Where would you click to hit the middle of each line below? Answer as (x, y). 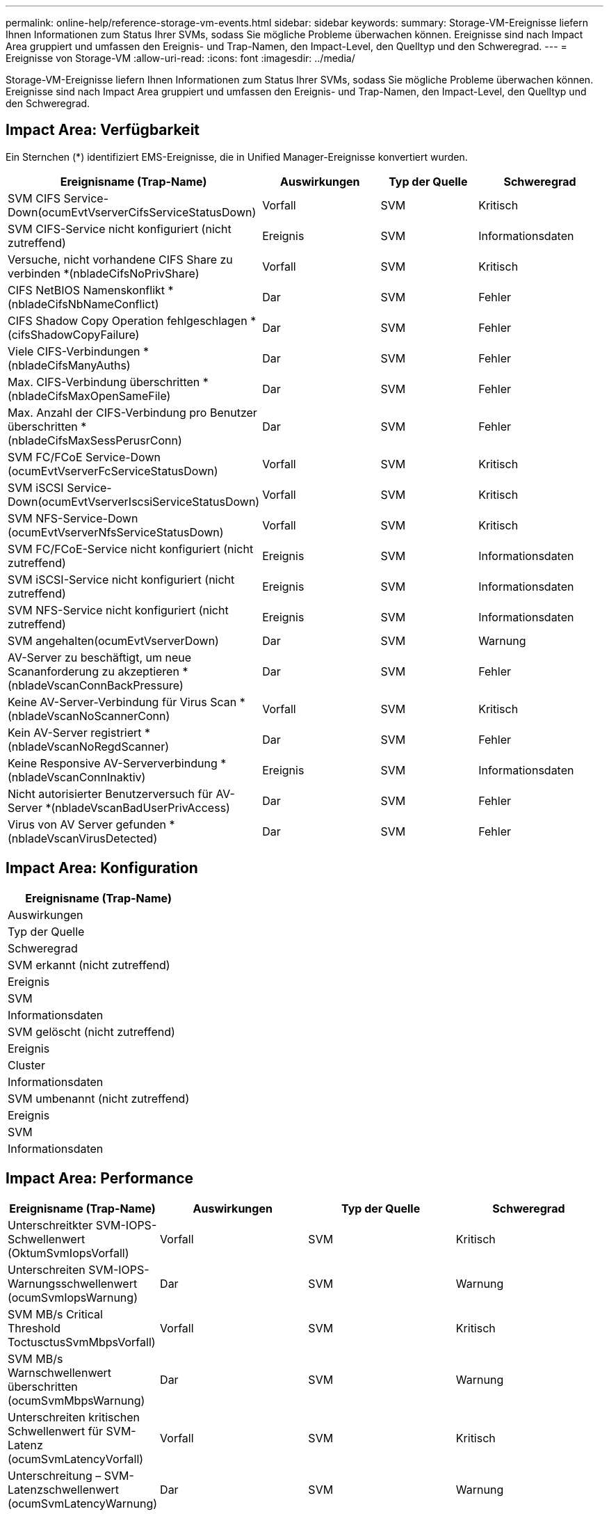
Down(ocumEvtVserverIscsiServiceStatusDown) (134, 501)
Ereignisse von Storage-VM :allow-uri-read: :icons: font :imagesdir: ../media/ (180, 58)
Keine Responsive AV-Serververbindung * (117, 763)
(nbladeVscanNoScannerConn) (89, 716)
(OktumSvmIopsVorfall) (68, 1253)
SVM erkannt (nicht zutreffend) (89, 965)
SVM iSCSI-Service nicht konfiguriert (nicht (121, 579)
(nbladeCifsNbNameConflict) (83, 304)
